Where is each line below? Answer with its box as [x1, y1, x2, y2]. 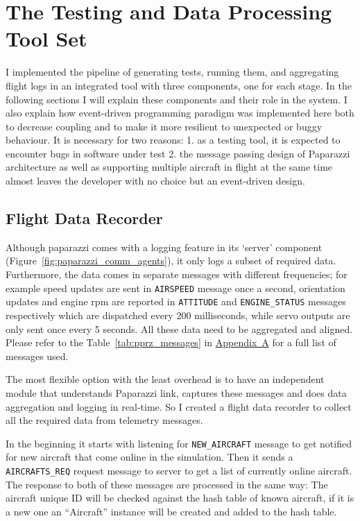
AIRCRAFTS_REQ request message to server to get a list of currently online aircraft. [6, 463, 352, 477]
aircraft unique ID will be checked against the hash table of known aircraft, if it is [6, 490, 354, 505]
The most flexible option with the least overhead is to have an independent [6, 372, 325, 386]
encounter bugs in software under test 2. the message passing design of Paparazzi [6, 146, 350, 160]
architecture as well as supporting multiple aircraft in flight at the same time [6, 160, 333, 174]
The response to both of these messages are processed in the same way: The [6, 477, 328, 491]
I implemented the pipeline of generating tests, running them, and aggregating [6, 65, 339, 79]
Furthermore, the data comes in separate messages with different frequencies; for [6, 267, 348, 282]
